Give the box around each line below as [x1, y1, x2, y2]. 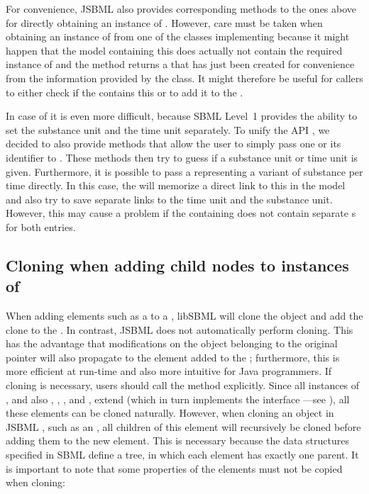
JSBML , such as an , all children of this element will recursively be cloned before [6, 419, 361, 434]
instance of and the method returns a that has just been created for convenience [6, 57, 355, 72]
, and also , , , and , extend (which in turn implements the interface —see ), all [6, 391, 350, 406]
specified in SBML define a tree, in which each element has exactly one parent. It [6, 447, 359, 462]
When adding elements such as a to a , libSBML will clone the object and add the [6, 308, 363, 323]
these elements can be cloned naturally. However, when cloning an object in [6, 405, 334, 420]
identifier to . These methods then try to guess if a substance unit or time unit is [6, 150, 358, 164]
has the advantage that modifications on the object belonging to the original [6, 336, 338, 351]
